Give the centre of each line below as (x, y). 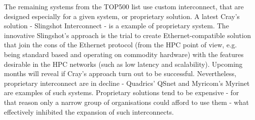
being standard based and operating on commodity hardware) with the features (124, 54)
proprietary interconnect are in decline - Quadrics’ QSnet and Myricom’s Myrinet (127, 83)
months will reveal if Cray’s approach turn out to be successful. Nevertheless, (120, 73)
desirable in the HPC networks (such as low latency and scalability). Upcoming (123, 64)
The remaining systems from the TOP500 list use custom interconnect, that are (124, 6)
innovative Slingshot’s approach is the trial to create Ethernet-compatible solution (127, 35)
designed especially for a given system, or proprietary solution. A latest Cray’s (122, 16)
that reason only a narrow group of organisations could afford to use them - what (127, 102)
